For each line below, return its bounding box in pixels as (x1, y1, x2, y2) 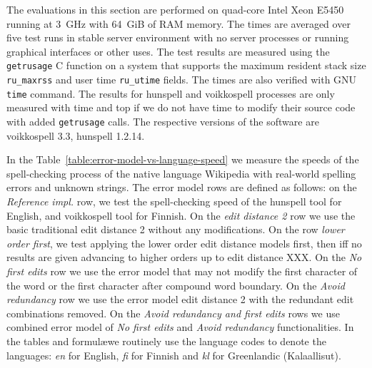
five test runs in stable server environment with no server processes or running (6, 30, 349, 45)
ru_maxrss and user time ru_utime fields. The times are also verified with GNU (6, 72, 357, 87)
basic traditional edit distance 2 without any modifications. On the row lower (6, 222, 345, 237)
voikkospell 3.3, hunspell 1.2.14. (6, 128, 145, 143)
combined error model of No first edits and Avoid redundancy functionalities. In (6, 320, 354, 334)
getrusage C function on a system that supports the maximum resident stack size (6, 58, 366, 73)
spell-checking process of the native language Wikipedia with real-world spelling (6, 165, 356, 180)
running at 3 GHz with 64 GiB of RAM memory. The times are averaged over (6, 16, 351, 31)
